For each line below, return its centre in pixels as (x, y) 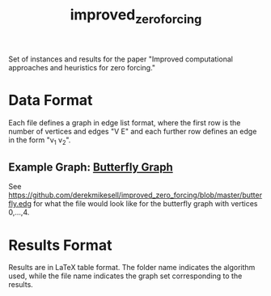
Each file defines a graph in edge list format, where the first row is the (125, 122)
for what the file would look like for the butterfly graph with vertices (146, 204)
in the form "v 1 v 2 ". (40, 141)
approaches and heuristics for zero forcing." (82, 67)
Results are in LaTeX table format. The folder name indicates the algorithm (132, 268)
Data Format (51, 100)
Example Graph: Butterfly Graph (91, 167)
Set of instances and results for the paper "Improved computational (121, 59)
